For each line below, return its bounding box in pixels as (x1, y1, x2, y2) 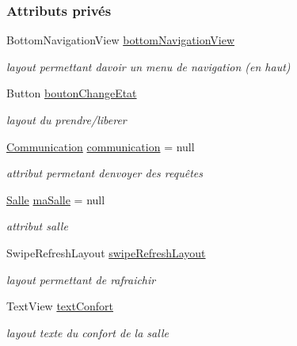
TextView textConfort (6, 298, 114, 314)
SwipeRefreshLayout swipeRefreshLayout (6, 244, 206, 260)
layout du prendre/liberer (6, 112, 127, 127)
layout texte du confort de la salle (6, 324, 169, 340)
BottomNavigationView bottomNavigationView (6, 32, 235, 48)
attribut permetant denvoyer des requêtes (6, 165, 203, 181)
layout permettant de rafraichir (6, 271, 156, 287)
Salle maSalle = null (6, 191, 105, 207)
